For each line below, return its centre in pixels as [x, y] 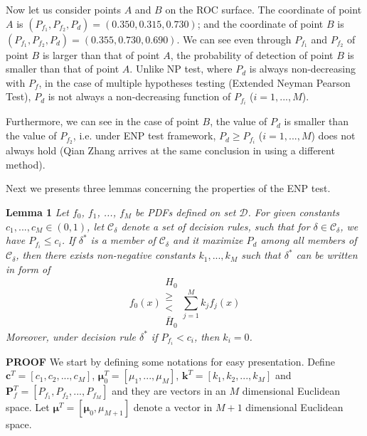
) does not [333, 135]
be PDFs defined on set [186, 212]
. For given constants [293, 212]
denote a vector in [173, 407]
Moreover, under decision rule [71, 336]
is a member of [123, 240]
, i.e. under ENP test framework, [144, 135]
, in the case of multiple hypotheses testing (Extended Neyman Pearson [195, 82]
